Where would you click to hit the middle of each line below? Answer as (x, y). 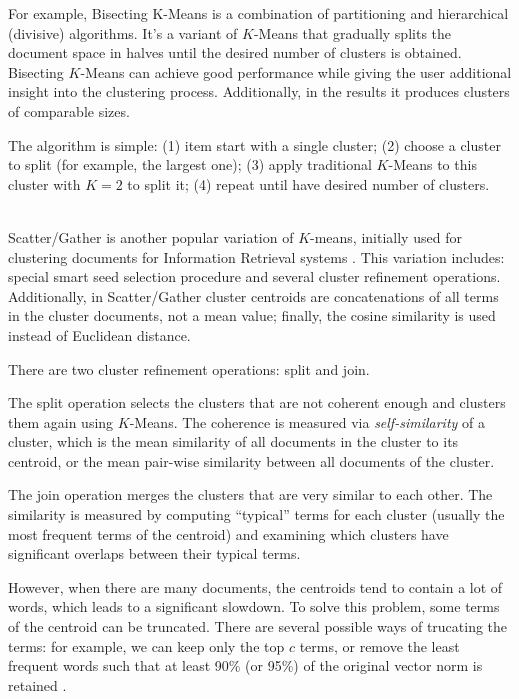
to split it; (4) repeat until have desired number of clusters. (308, 183)
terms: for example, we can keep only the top (146, 645)
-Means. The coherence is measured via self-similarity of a (307, 421)
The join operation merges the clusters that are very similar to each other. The (250, 494)
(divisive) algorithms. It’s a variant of (123, 32)
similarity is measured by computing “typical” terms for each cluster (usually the (256, 514)
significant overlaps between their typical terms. (154, 553)
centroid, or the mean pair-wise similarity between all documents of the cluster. (251, 460)
